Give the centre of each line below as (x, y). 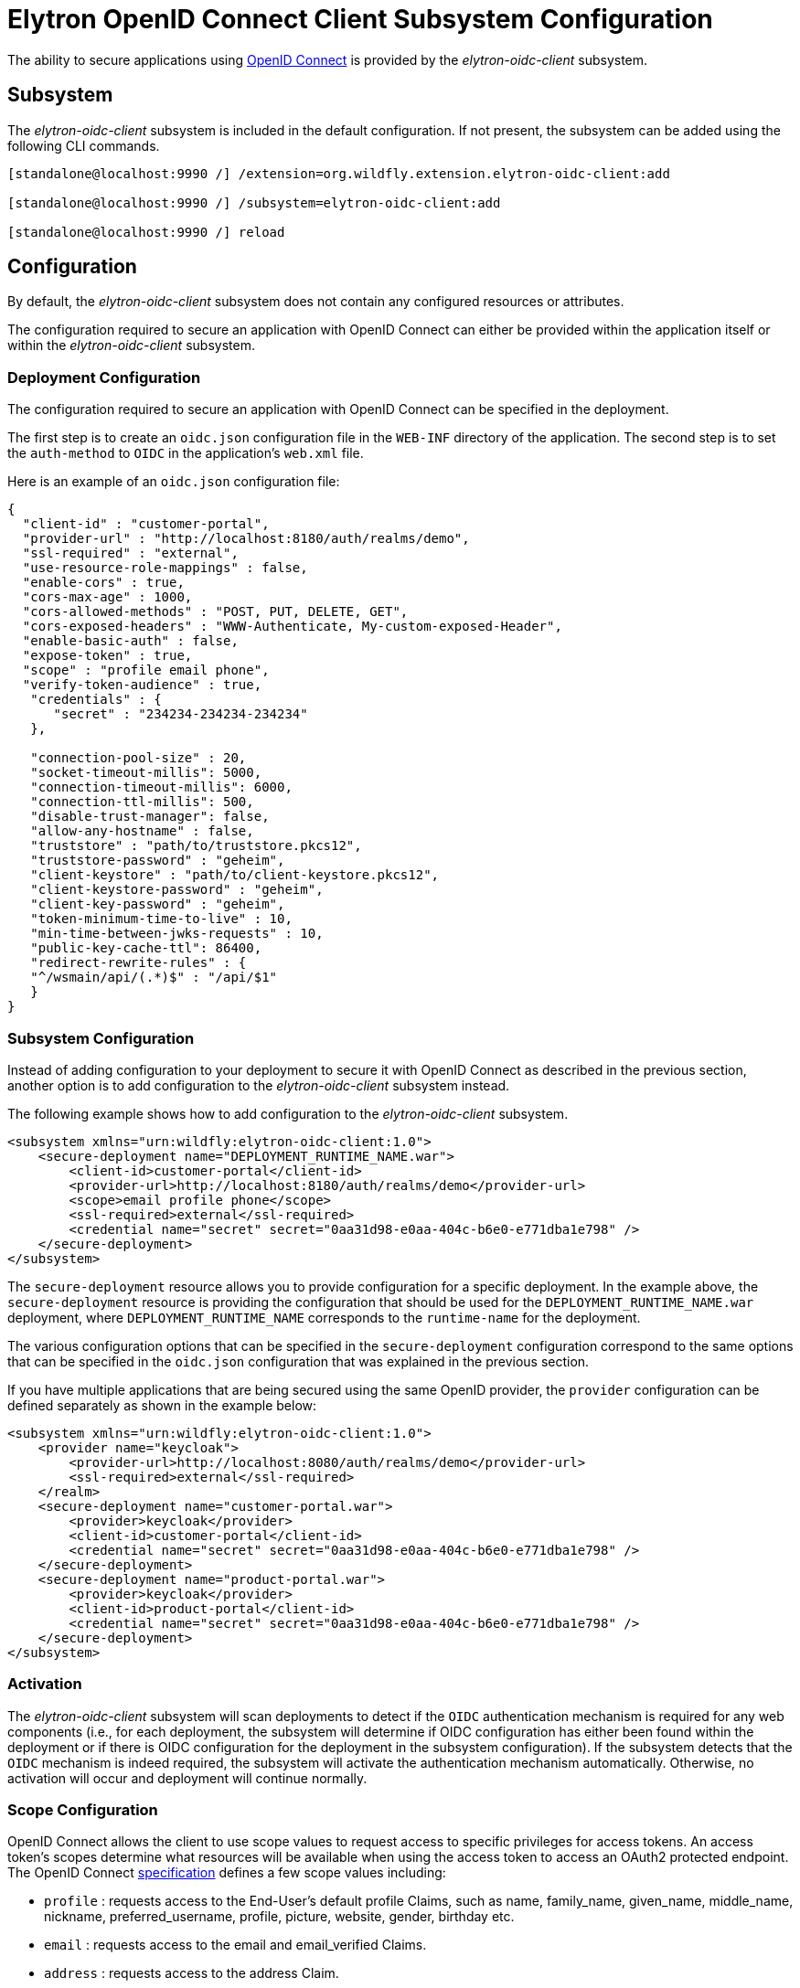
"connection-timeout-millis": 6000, (161, 787)
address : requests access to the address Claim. (192, 1973)
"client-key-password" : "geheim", (158, 904)
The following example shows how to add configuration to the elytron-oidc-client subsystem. (288, 1113)
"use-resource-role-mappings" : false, (165, 568)
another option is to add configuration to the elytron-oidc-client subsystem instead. (259, 1085)
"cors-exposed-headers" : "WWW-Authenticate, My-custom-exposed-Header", (292, 627)
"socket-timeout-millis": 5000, (146, 773)
